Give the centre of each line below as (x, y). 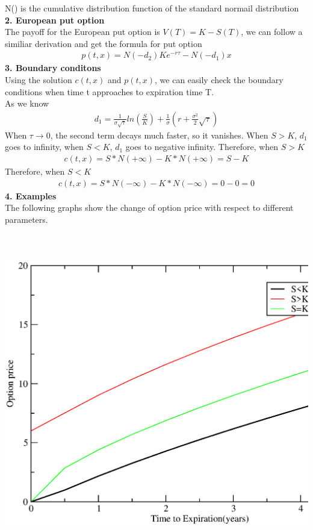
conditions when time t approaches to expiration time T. (110, 91)
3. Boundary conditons (53, 68)
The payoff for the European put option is (82, 32)
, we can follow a (272, 32)
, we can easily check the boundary (219, 79)
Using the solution (39, 79)
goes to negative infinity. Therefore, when (202, 147)
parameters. (26, 219)
